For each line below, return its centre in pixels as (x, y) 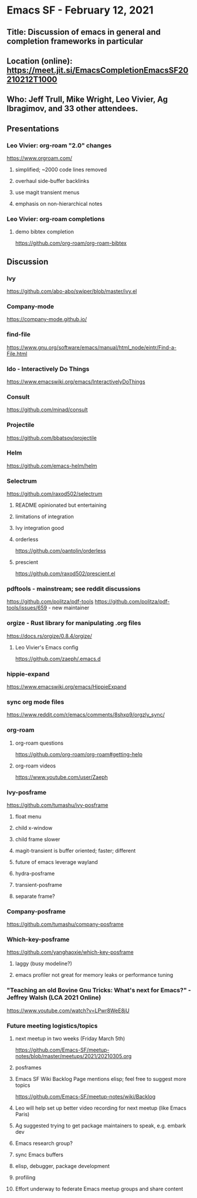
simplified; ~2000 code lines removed (61, 170)
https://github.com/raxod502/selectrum (55, 494)
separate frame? (35, 896)
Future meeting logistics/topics (52, 1026)
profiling (25, 1177)
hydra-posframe (35, 873)
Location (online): (40, 61)
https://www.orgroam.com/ (40, 158)
